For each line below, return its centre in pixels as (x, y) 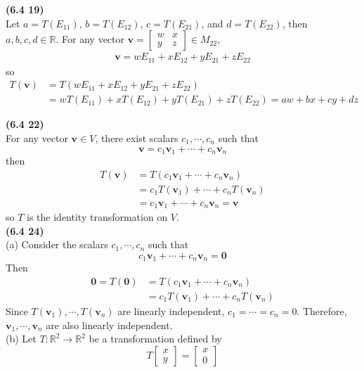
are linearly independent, (171, 311)
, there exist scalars (137, 137)
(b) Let (21, 339)
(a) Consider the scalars (57, 244)
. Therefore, (322, 311)
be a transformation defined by (155, 339)
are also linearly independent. (109, 325)
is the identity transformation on (97, 217)
